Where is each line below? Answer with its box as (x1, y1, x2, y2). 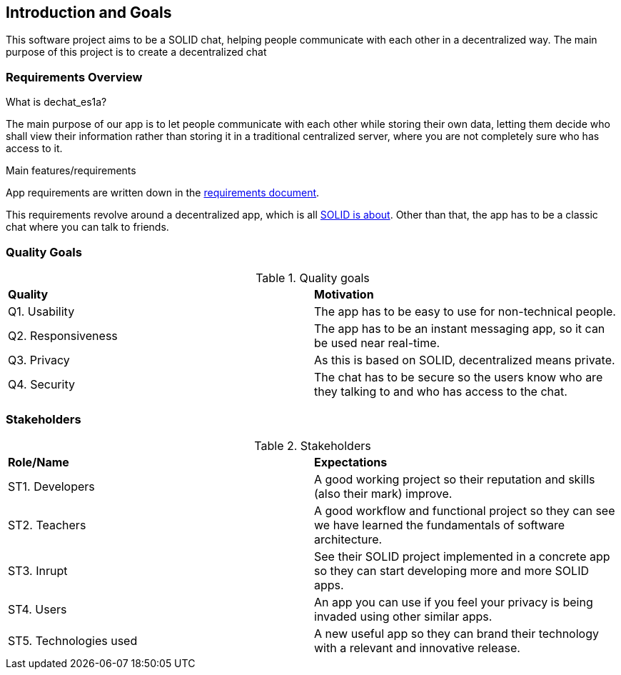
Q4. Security (8, 376, 75, 391)
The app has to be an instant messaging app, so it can (314, 321, 605, 336)
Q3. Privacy (8, 352, 70, 367)
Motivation (314, 286, 374, 301)
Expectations (314, 454, 388, 469)
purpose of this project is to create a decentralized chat (6, 46, 267, 59)
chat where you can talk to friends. (6, 221, 169, 234)
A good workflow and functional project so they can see (314, 503, 615, 518)
